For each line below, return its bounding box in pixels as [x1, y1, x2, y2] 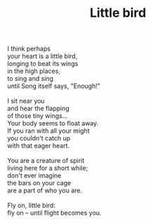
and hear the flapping [7, 104, 70, 113]
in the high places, [7, 67, 61, 75]
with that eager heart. [7, 142, 70, 150]
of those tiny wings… [7, 112, 68, 120]
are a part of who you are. [7, 186, 83, 195]
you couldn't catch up [7, 134, 71, 143]
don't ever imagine [7, 171, 62, 180]
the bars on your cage [7, 179, 72, 187]
